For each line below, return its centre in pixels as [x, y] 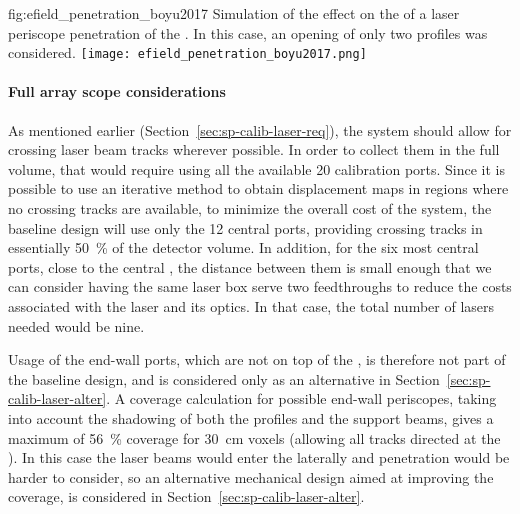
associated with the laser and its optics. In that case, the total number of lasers [251, 305]
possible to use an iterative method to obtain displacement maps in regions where [258, 188]
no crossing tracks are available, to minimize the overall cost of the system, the [250, 208]
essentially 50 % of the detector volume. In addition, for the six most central [243, 247]
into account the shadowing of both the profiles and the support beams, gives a [251, 417]
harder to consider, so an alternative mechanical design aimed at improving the [251, 476]
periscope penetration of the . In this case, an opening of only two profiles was [248, 32]
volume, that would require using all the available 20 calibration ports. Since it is [257, 168]
